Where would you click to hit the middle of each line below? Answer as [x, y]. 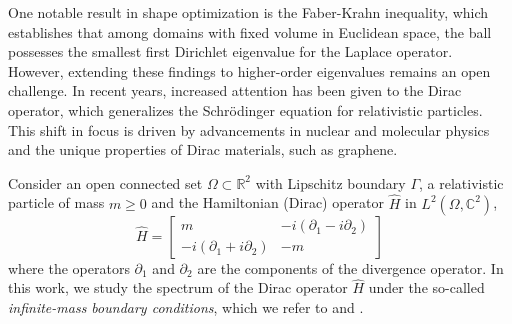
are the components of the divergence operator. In [350, 267]
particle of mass [56, 202]
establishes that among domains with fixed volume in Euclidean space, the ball [250, 31]
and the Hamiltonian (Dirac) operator [268, 202]
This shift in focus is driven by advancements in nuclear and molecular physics [249, 129]
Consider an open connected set [105, 182]
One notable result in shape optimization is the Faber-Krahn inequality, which [248, 12]
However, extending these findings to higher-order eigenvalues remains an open [249, 70]
